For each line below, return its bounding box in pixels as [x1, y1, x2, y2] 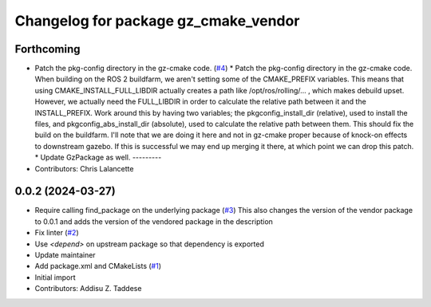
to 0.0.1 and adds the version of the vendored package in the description [34, 216, 273, 226]
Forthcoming [14, 42, 81, 56]
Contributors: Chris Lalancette [34, 163, 134, 173]
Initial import [34, 272, 76, 282]
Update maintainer [34, 250, 96, 260]
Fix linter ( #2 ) [34, 228, 79, 238]
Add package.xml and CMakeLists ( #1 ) [34, 262, 162, 271]
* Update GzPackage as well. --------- [34, 152, 162, 163]
